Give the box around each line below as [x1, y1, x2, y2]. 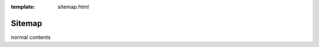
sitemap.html [57, 3, 89, 10]
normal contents [11, 34, 51, 41]
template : [11, 3, 35, 10]
